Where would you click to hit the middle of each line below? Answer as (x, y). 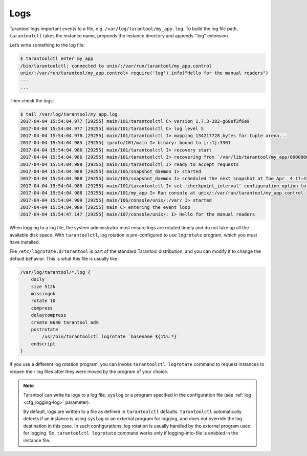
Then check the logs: (32, 100)
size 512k (43, 286)
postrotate (45, 329)
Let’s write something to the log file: (47, 45)
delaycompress (49, 315)
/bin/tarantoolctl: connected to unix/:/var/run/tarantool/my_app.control (116, 66)
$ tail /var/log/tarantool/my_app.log (69, 114)
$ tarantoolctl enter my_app (57, 59)
